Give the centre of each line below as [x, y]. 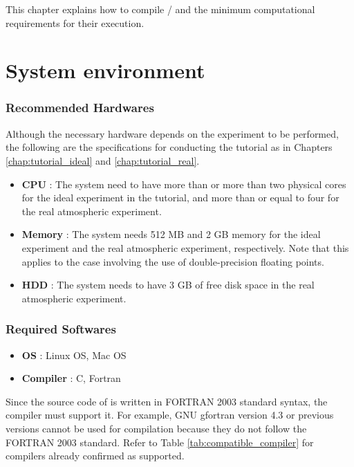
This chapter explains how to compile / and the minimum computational [160, 9]
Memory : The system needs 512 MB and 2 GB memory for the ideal [171, 234]
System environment [105, 70]
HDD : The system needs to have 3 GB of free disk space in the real [168, 285]
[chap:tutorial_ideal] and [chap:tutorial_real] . [103, 160]
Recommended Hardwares [80, 108]
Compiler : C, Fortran [71, 378]
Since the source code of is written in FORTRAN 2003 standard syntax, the [167, 401]
